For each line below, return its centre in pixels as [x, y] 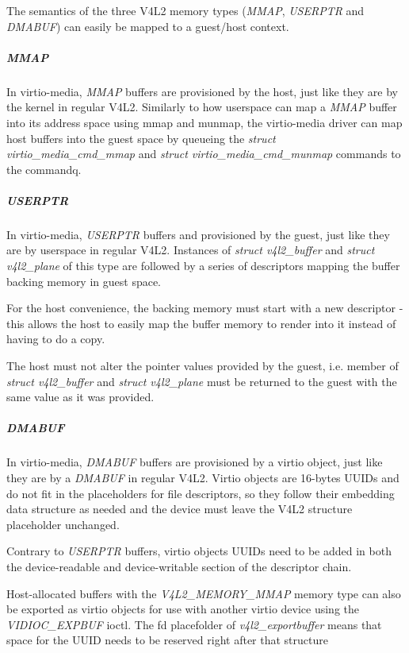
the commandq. [44, 169]
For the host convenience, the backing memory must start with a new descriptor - [205, 308]
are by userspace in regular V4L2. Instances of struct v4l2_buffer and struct [191, 250]
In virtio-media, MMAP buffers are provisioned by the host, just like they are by [202, 91]
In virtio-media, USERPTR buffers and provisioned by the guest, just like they [198, 234]
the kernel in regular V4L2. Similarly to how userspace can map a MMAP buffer [202, 107]
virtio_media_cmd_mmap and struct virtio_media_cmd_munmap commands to [204, 154]
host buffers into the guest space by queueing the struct [141, 138]
